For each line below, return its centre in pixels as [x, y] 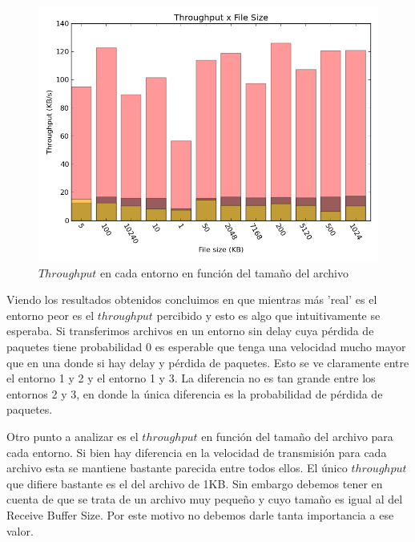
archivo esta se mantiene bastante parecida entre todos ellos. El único [177, 468]
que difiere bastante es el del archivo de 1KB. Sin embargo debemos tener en [195, 483]
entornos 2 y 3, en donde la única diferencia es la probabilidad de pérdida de [195, 393]
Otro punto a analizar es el [73, 436]
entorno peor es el [50, 315]
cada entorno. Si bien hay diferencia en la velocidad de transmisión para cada [197, 452]
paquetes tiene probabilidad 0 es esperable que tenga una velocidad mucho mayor [206, 346]
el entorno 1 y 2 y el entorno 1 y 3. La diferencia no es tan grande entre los [191, 378]
